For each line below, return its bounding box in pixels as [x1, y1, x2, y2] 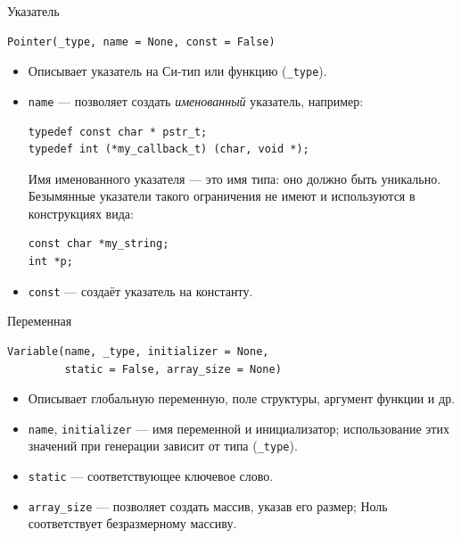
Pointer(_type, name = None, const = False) [7, 35, 276, 48]
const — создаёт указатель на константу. [28, 281, 253, 300]
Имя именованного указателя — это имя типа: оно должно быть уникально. [28, 169, 441, 187]
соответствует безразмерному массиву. [28, 514, 237, 533]
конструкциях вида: [28, 203, 134, 222]
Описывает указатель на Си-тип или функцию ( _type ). [28, 62, 327, 80]
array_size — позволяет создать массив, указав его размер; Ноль [28, 496, 388, 515]
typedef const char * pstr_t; [28, 125, 208, 138]
